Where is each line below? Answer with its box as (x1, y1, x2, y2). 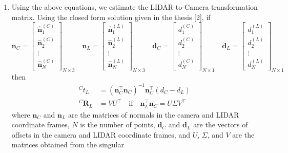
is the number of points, (80, 119, 155, 130)
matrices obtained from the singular (11, 139, 125, 150)
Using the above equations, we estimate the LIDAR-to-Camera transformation (11, 2, 258, 12)
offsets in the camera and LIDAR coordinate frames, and (11, 129, 190, 140)
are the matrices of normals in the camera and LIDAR (68, 109, 239, 120)
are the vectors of (193, 119, 248, 130)
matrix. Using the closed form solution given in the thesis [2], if (11, 11, 211, 22)
